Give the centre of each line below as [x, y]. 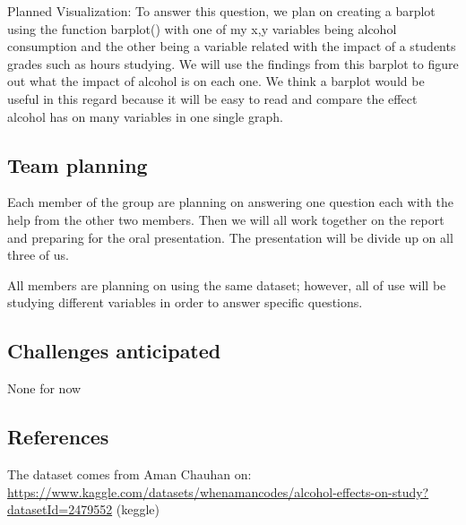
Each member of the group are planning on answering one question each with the [230, 202]
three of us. [38, 255]
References [58, 437]
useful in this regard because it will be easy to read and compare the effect [212, 98]
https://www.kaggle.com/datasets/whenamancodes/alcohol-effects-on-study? [218, 491]
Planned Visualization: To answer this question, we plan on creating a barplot [221, 11]
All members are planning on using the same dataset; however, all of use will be [227, 284]
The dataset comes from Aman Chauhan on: [129, 473]
